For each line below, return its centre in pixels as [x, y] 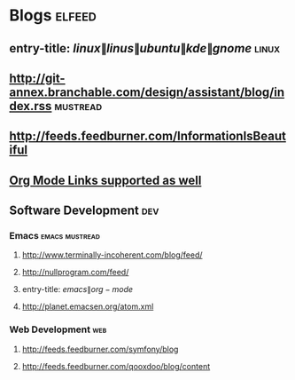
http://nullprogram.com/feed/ [75, 273]
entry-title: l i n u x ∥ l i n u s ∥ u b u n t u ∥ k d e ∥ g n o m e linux [145, 48]
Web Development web [58, 329]
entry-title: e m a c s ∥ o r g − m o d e [78, 289]
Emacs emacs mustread [54, 236]
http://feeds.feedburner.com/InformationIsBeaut [147, 136]
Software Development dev [84, 211]
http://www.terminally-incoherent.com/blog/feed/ [112, 255]
